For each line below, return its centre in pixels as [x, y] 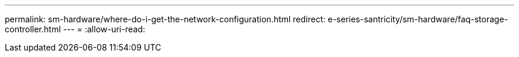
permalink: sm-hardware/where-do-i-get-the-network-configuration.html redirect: [165, 19]
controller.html [33, 29]
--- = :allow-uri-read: [104, 29]
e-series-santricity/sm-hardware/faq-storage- [418, 19]
